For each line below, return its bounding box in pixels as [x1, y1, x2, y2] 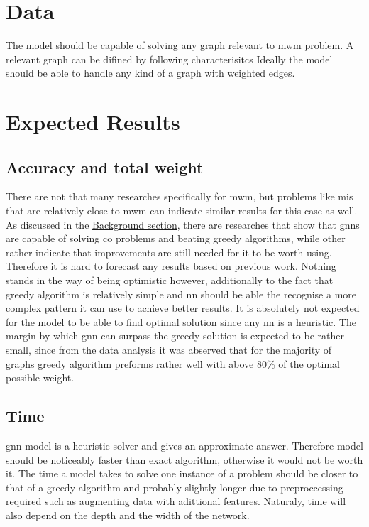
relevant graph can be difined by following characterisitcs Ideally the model [6, 51, 333, 66]
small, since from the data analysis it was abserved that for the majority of [6, 342, 332, 357]
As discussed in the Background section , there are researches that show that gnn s [6, 217, 360, 232]
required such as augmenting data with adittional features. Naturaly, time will [6, 494, 346, 509]
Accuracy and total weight [6, 156, 204, 178]
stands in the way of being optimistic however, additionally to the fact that [6, 273, 334, 288]
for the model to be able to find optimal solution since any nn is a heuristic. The [6, 314, 356, 329]
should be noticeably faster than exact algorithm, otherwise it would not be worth [6, 452, 363, 467]
